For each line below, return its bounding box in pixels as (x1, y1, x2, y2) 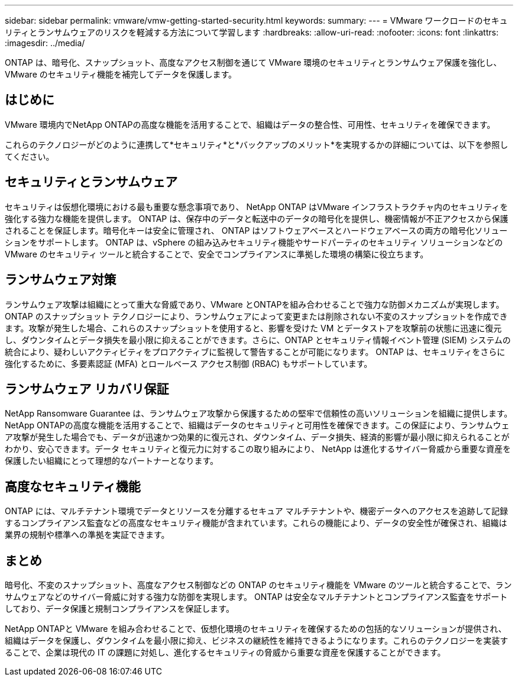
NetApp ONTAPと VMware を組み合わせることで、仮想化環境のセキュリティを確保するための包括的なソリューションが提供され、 (5, 624, 507, 634)
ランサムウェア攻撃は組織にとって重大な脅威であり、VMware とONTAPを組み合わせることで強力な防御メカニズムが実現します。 (5, 299, 504, 309)
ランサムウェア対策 (5, 272, 116, 288)
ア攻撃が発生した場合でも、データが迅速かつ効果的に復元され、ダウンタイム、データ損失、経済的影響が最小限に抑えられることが (5, 432, 510, 443)
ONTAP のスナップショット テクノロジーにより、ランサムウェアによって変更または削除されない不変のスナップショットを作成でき (5, 311, 508, 321)
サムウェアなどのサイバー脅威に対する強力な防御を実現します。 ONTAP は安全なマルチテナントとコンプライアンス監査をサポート (5, 592, 508, 602)
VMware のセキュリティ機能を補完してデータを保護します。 (5, 69, 237, 79)
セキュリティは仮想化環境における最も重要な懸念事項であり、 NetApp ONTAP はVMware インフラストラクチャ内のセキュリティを (5, 201, 509, 212)
